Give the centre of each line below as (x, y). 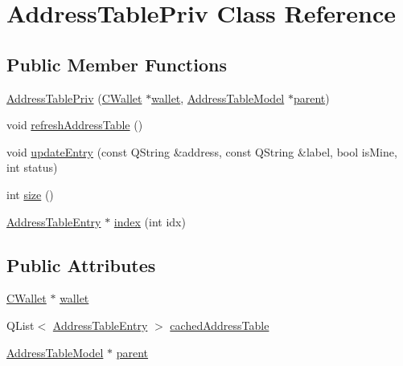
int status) (32, 167)
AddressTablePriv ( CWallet (74, 98)
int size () (30, 194)
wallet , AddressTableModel (218, 98)
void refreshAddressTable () (75, 125)
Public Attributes (81, 264)
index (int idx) (150, 221)
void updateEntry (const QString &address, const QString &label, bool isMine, (202, 151)
